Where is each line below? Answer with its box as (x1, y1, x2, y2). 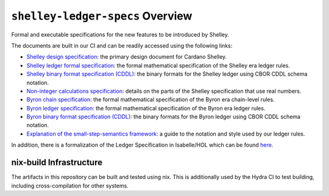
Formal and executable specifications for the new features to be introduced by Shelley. (11, 31, 230, 38)
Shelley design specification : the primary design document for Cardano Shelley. (26, 53, 227, 60)
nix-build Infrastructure (11, 158, 103, 168)
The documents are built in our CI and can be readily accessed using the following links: (11, 42, 233, 49)
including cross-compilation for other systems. (11, 182, 129, 189)
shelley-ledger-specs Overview (11, 9, 193, 23)
